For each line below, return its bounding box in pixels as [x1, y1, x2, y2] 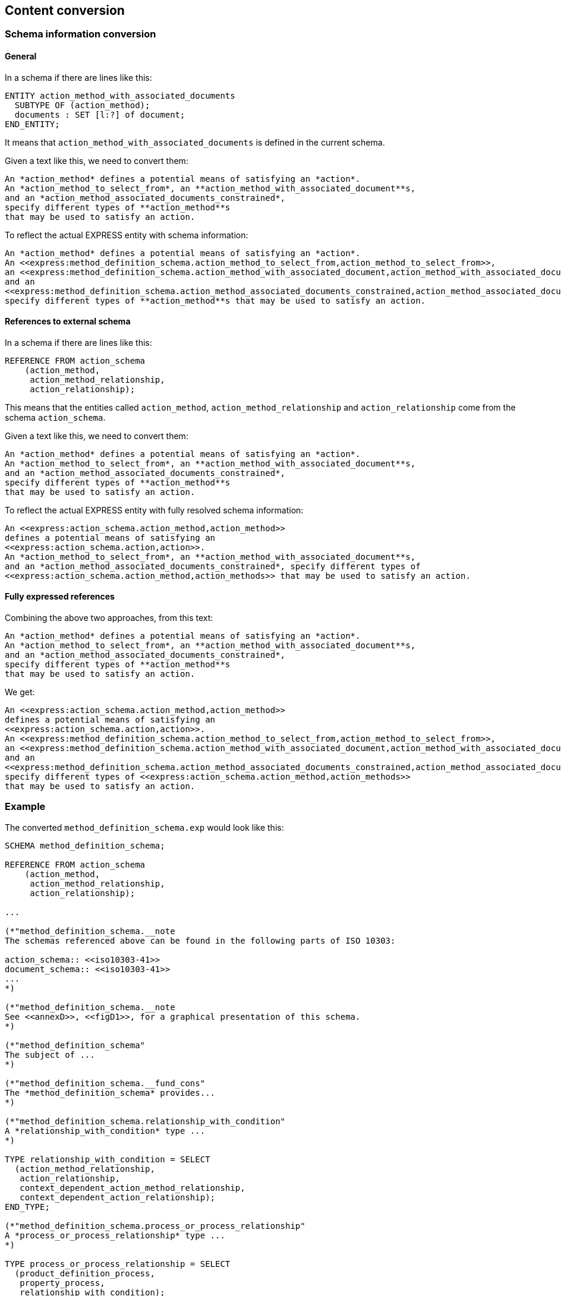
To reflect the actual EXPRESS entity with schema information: [5, 229, 248, 240]
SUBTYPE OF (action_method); [14, 100, 150, 110]
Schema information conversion [5, 28, 156, 40]
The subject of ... [5, 1049, 95, 1059]
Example [5, 800, 46, 813]
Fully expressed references [5, 591, 115, 602]
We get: [5, 687, 35, 698]
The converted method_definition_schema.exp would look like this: [5, 822, 284, 833]
